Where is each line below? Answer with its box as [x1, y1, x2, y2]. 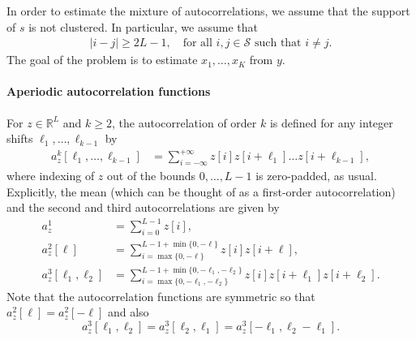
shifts [6, 130, 33, 147]
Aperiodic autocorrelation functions [6, 83, 211, 100]
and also [107, 303, 149, 321]
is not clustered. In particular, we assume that [28, 18, 258, 35]
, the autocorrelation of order [112, 114, 257, 131]
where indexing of [6, 167, 95, 184]
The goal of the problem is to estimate [6, 51, 198, 68]
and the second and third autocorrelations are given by [6, 199, 280, 216]
